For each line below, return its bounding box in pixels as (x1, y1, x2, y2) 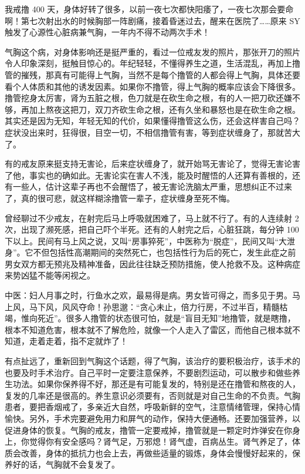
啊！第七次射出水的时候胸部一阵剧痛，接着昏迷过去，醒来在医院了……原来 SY (5, 14, 300, 26)
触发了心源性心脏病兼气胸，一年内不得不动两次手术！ (5, 26, 210, 38)
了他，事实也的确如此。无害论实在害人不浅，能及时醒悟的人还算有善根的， (5, 169, 292, 181)
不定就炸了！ (78, 335, 128, 347)
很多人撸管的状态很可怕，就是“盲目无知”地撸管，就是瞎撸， (66, 312, 296, 324)
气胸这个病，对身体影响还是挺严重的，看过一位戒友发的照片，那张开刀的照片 (5, 45, 300, 58)
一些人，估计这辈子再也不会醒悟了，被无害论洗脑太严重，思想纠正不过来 (12, 180, 292, 193)
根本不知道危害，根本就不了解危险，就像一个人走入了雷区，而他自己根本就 (5, 323, 292, 335)
